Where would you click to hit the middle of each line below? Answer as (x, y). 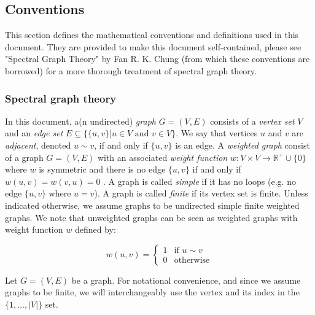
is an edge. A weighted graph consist (243, 145)
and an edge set (34, 133)
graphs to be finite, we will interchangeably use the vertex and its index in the (152, 292)
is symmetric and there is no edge (102, 169)
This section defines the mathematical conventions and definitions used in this (152, 35)
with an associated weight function (162, 157)
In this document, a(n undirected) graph (80, 121)
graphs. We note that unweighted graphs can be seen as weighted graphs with (151, 217)
